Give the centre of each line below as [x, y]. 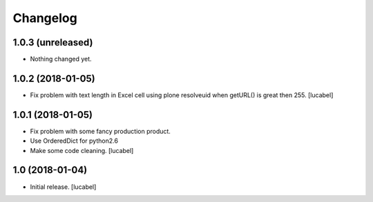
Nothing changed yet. [61, 59]
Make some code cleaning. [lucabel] [82, 150]
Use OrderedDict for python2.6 [74, 141]
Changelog [45, 18]
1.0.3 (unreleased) [53, 42]
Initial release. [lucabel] [63, 187]
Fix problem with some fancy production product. [100, 131]
